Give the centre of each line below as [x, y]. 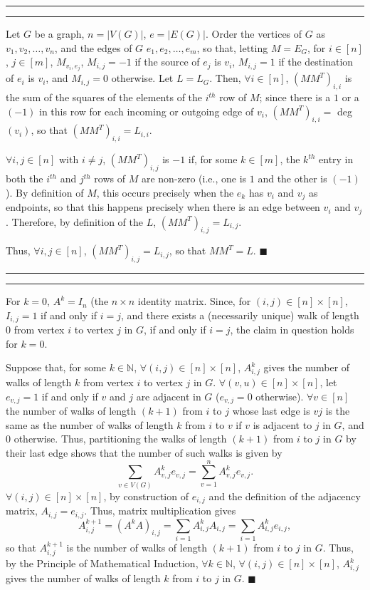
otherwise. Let [142, 78]
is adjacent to [282, 424]
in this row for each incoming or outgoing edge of [147, 111]
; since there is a [295, 97]
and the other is [292, 178]
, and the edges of [93, 47]
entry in [336, 159]
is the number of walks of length [137, 547]
